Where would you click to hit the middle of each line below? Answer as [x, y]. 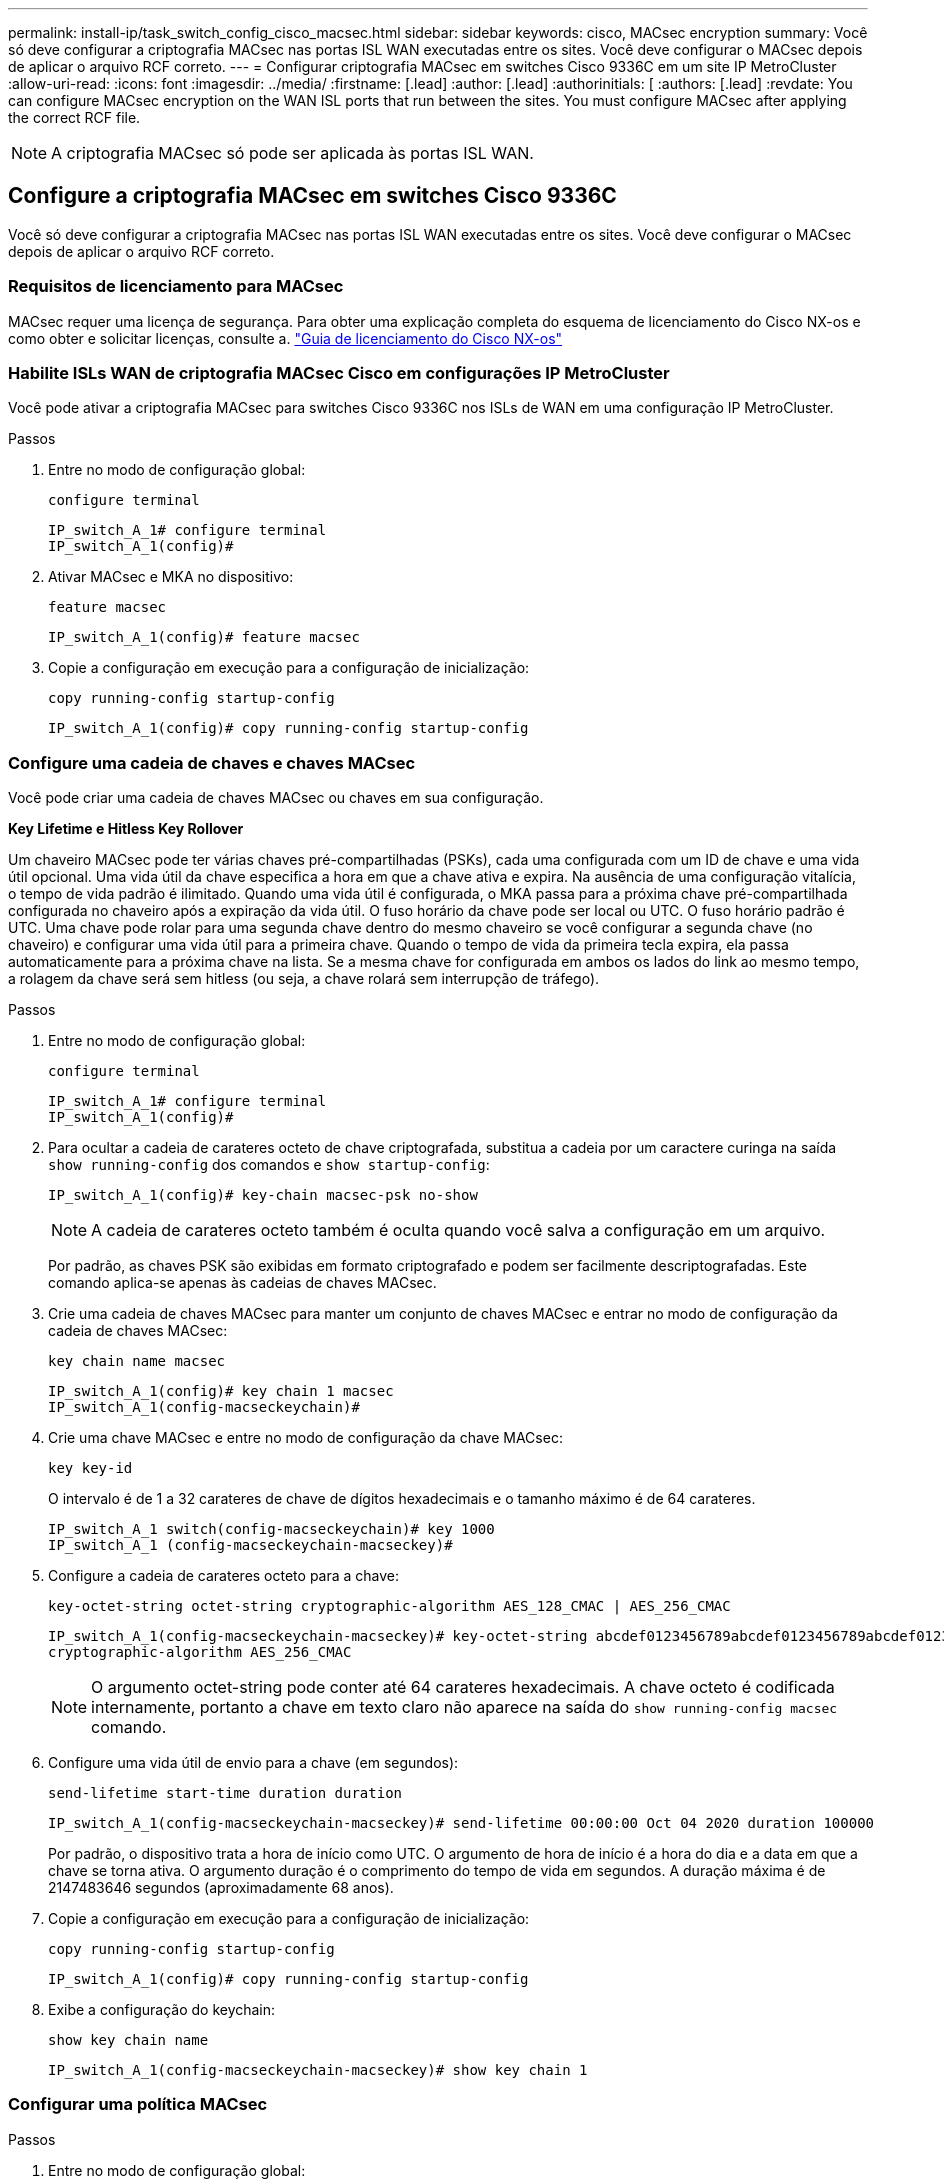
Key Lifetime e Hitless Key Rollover [126, 829]
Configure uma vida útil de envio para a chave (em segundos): [253, 1763]
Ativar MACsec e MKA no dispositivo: [171, 577]
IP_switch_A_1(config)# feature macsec [204, 637]
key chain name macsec [137, 1361]
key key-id [90, 1468]
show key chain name [128, 2040]
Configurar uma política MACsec [138, 2104]
